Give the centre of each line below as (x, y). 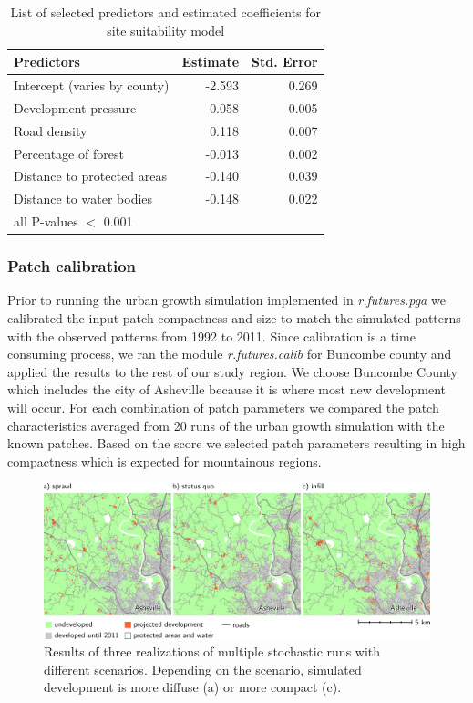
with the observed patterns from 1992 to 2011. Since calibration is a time (211, 336)
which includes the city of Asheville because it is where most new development (227, 389)
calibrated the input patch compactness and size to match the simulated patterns (234, 318)
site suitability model (166, 30)
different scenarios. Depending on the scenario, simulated (203, 669)
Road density (51, 130)
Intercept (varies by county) (92, 85)
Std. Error (285, 62)
